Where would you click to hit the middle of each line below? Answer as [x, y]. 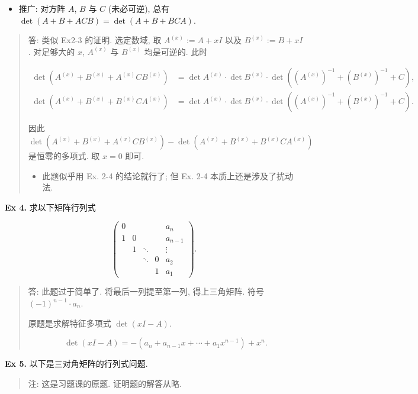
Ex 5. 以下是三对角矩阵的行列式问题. [76, 364]
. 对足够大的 [52, 51]
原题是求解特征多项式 [70, 323]
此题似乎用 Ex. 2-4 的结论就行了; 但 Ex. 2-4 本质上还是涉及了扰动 [168, 175]
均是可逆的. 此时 [176, 51]
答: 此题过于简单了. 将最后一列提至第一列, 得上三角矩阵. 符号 [146, 291]
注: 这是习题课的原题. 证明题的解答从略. [105, 383]
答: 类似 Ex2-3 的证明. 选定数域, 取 [95, 40]
